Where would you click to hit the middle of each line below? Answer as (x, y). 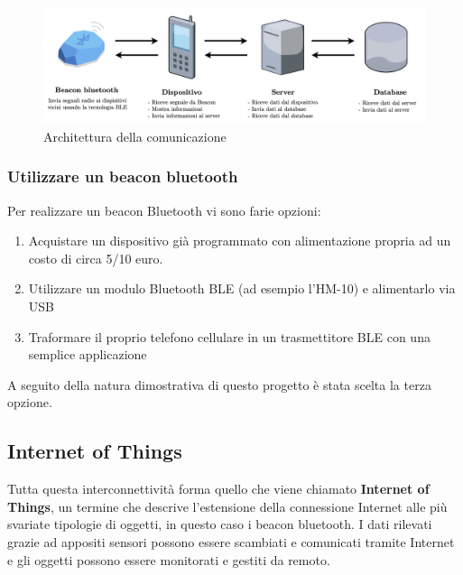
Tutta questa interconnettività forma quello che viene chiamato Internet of (218, 489)
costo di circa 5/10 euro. (96, 258)
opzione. (30, 402)
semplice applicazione (88, 354)
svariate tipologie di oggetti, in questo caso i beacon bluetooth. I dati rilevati (220, 524)
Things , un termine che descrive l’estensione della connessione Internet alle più (227, 506)
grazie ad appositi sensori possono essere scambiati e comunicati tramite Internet (231, 541)
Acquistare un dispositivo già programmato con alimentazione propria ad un (240, 241)
